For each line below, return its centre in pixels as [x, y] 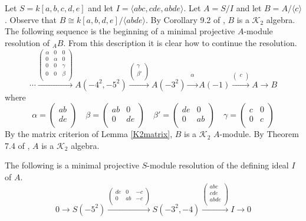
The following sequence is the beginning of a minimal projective [120, 31]
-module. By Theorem [259, 134]
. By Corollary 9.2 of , [185, 19]
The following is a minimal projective [72, 165]
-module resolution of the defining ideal [218, 165]
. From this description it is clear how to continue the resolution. [180, 42]
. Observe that [31, 19]
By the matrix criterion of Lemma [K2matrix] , [89, 134]
